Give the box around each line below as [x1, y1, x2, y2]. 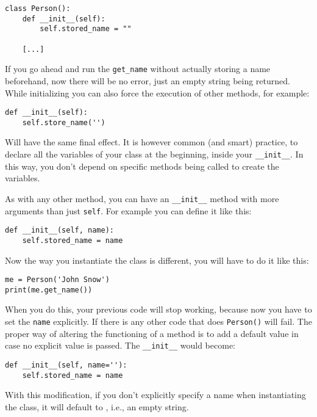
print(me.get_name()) [5, 285, 93, 294]
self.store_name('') [22, 118, 105, 127]
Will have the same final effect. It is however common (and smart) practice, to [5, 136, 298, 148]
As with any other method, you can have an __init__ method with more [5, 192, 279, 205]
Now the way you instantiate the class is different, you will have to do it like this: [5, 253, 309, 266]
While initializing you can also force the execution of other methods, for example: [5, 86, 310, 99]
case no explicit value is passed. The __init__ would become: [5, 339, 235, 352]
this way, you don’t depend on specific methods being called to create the [5, 159, 279, 172]
